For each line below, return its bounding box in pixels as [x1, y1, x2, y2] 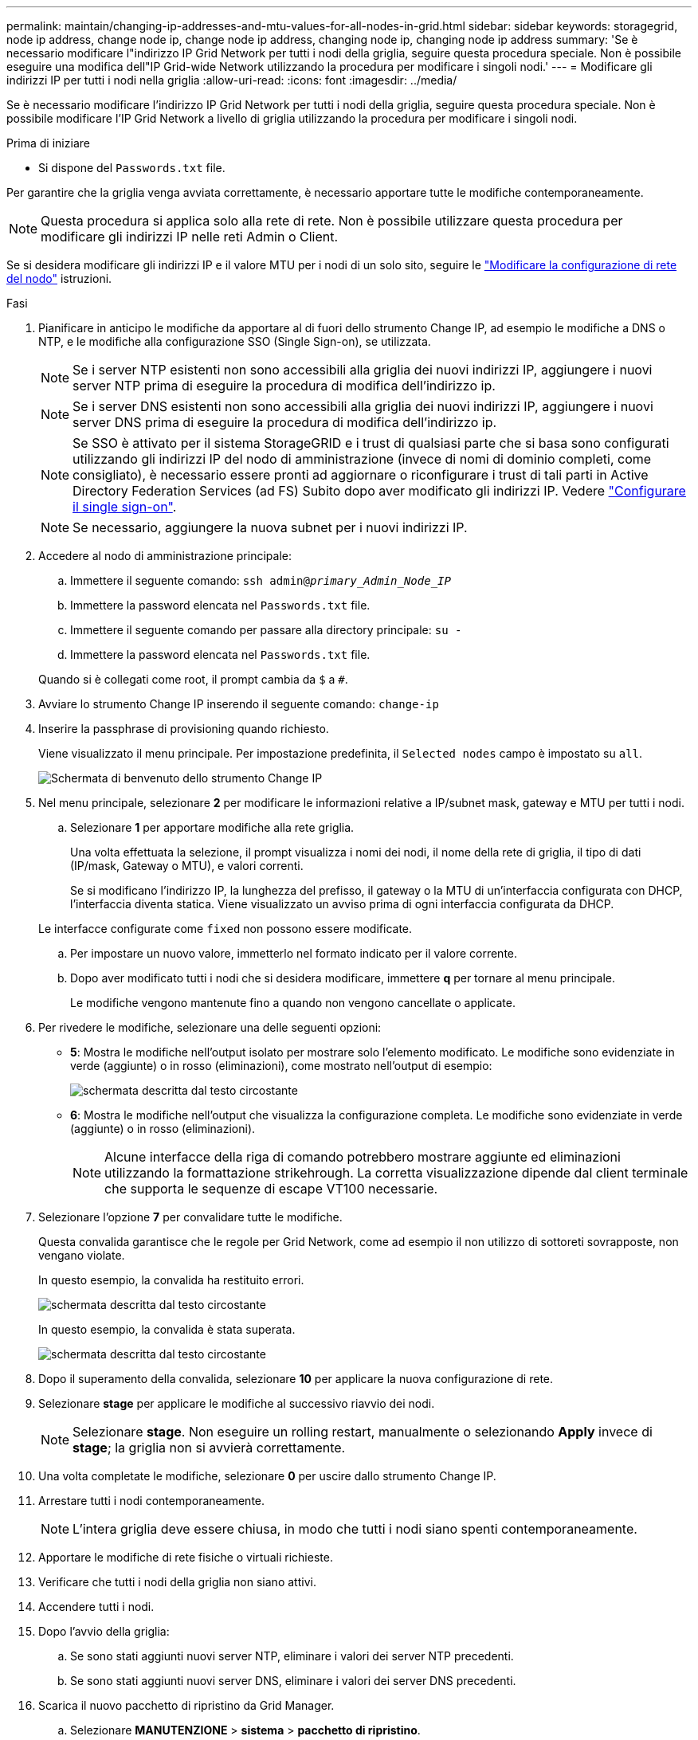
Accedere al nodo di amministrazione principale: [38, 549, 292, 562]
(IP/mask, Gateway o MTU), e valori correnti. [70, 859, 304, 872]
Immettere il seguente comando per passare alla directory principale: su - [70, 623, 462, 637]
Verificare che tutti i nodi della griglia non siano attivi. [38, 1575, 316, 1589]
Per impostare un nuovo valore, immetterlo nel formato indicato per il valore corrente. [70, 946, 518, 960]
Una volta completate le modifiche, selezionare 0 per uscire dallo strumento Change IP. [38, 1469, 496, 1483]
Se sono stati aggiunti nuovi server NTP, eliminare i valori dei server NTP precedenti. [70, 1649, 514, 1663]
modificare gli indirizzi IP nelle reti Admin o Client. [41, 229, 339, 245]
